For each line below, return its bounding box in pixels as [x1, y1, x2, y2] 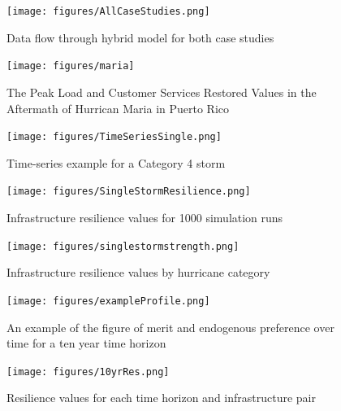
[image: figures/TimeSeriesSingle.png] [6, 131, 222, 143]
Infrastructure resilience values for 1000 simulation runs [6, 209, 283, 225]
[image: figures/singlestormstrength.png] [6, 240, 240, 252]
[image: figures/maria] [6, 60, 135, 72]
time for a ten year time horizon [6, 334, 166, 352]
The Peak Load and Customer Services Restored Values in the [6, 83, 317, 100]
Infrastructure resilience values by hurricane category [6, 264, 270, 281]
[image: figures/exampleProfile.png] [6, 295, 210, 307]
